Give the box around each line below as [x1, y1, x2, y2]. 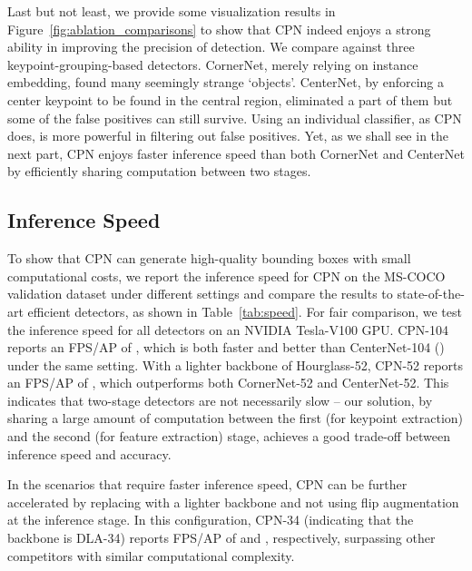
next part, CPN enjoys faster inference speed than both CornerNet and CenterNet [7, 143, 465, 162]
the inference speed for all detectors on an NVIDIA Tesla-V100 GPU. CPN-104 [7, 320, 448, 339]
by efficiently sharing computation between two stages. [7, 162, 311, 181]
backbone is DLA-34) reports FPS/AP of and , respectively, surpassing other [7, 528, 436, 547]
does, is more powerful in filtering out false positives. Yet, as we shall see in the [7, 126, 449, 145]
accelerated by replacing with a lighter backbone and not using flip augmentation [7, 492, 459, 511]
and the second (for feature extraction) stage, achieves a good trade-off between [7, 427, 451, 446]
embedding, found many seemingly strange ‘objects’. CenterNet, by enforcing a [7, 73, 445, 92]
